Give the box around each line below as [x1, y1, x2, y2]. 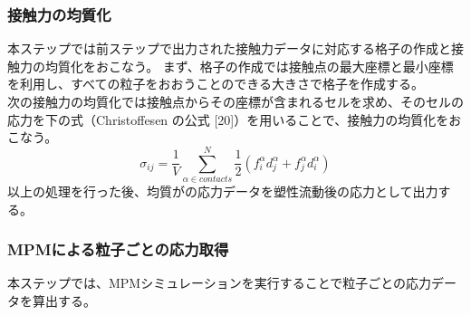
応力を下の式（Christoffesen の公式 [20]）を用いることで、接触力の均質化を [7, 110, 449, 129]
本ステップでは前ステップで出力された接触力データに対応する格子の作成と [7, 39, 451, 58]
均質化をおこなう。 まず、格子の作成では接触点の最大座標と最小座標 [44, 56, 454, 75]
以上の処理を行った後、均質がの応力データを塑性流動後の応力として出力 [7, 181, 438, 200]
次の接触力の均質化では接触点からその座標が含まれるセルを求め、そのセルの [7, 92, 464, 110]
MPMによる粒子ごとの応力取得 [7, 238, 229, 261]
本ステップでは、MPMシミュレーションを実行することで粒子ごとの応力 [7, 273, 432, 292]
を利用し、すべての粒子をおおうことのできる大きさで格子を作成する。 [7, 74, 425, 93]
